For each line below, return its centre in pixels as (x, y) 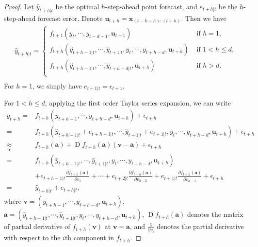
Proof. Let (19, 6)
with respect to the (32, 238)
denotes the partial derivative (200, 226)
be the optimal (77, 6)
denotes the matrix (215, 214)
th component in (89, 238)
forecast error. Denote (70, 18)
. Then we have (204, 18)
